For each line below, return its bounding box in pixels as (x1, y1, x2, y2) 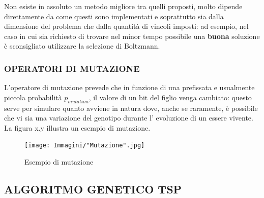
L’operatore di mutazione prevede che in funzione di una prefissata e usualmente (4, 82, 255, 93)
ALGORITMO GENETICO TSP (4, 181, 182, 196)
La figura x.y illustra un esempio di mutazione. (4, 122, 151, 133)
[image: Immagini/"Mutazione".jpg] (24, 142, 145, 149)
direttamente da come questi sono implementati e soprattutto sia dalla (4, 11, 224, 21)
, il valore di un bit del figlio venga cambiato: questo (89, 92, 252, 102)
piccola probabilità (4, 92, 62, 102)
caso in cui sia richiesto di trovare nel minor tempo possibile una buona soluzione (4, 30, 260, 41)
